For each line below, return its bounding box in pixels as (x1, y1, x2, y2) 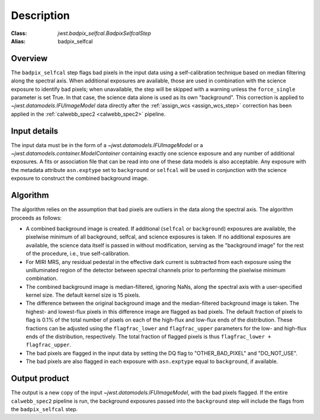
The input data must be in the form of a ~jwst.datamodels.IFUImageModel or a (11, 141, 203, 148)
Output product (11, 374, 69, 384)
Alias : (11, 37, 26, 44)
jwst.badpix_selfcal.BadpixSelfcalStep (57, 30, 151, 37)
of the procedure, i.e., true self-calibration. (25, 250, 130, 257)
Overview (11, 53, 48, 63)
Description (11, 9, 71, 22)
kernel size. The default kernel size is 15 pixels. (25, 291, 140, 299)
